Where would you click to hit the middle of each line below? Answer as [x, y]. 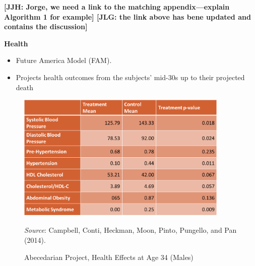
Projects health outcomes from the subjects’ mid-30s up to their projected [130, 77]
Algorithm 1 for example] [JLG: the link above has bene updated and [127, 16]
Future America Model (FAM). [64, 60]
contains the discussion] [46, 26]
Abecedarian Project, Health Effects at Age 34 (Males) [109, 257]
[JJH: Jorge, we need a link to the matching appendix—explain [117, 7]
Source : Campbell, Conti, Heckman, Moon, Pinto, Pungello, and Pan [131, 230]
